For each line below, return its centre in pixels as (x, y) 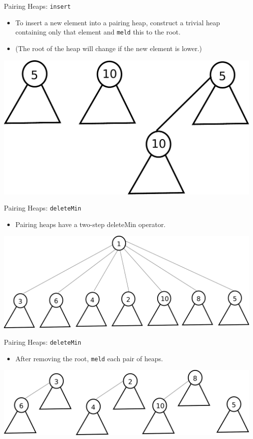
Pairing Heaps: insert (37, 6)
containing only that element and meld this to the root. (98, 32)
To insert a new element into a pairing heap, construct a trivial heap (118, 22)
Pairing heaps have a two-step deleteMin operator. (90, 224)
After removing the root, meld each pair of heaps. (89, 358)
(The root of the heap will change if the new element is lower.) (108, 48)
